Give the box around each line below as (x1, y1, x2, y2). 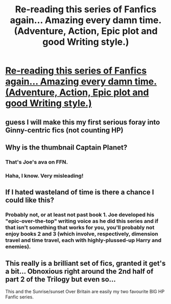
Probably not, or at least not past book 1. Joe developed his (5, 211, 155, 218)
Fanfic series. (5, 294, 34, 300)
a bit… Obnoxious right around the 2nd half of (5, 267, 154, 275)
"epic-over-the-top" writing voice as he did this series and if (5, 218, 159, 225)
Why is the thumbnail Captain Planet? (5, 143, 128, 152)
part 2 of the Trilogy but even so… (5, 275, 116, 284)
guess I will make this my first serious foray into (5, 118, 160, 126)
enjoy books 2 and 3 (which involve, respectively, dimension (5, 230, 158, 238)
